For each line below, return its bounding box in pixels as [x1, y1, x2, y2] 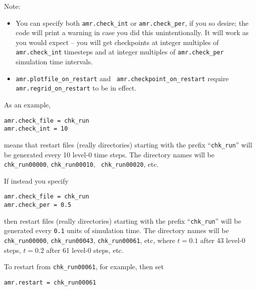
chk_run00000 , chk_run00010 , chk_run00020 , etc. [4, 159, 159, 169]
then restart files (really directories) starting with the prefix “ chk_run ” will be [4, 215, 241, 226]
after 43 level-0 [200, 235, 246, 245]
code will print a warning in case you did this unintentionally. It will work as [15, 27, 249, 38]
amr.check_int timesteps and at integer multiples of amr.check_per [15, 47, 224, 57]
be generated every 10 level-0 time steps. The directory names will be [4, 149, 214, 159]
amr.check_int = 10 [4, 125, 68, 133]
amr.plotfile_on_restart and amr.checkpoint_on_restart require [15, 73, 229, 83]
